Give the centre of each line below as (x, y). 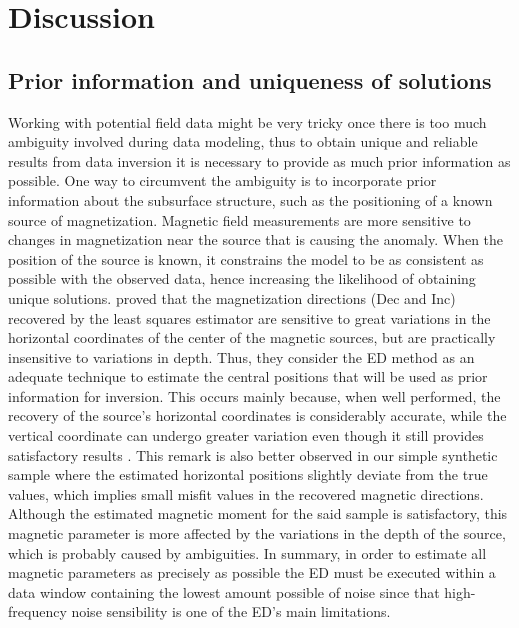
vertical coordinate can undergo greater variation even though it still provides (246, 435)
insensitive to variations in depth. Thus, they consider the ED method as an (241, 356)
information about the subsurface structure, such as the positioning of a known (250, 199)
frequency (37, 611)
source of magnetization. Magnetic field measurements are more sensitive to (239, 219)
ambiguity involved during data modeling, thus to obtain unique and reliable (243, 141)
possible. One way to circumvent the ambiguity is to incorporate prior (222, 180)
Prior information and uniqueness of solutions (250, 79)
